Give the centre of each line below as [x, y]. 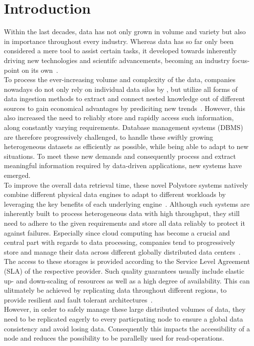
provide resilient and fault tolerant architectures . [78, 299]
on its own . [40, 70]
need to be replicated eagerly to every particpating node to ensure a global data [124, 318]
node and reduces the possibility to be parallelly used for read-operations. [114, 338]
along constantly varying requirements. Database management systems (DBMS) [124, 127]
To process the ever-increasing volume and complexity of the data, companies [120, 79]
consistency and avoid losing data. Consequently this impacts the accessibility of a [127, 328]
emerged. [17, 175]
